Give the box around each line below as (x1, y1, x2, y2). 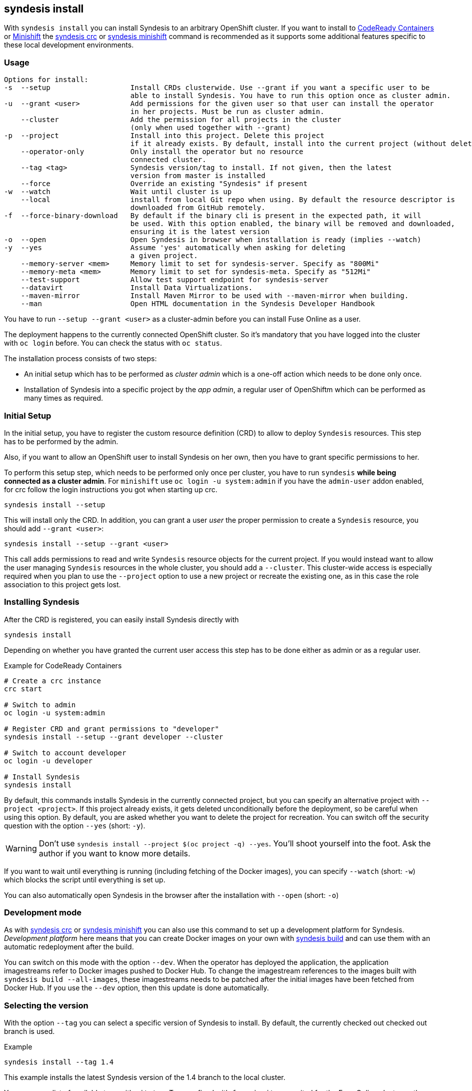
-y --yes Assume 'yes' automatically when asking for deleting (4, 244, 345, 252)
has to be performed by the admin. (4, 437, 118, 446)
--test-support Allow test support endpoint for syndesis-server (20, 276, 329, 284)
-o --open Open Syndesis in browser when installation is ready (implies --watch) (4, 236, 421, 244)
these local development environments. (4, 41, 134, 50)
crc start (4, 684, 42, 693)
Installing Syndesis (4, 597, 79, 607)
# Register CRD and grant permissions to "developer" (4, 724, 219, 733)
